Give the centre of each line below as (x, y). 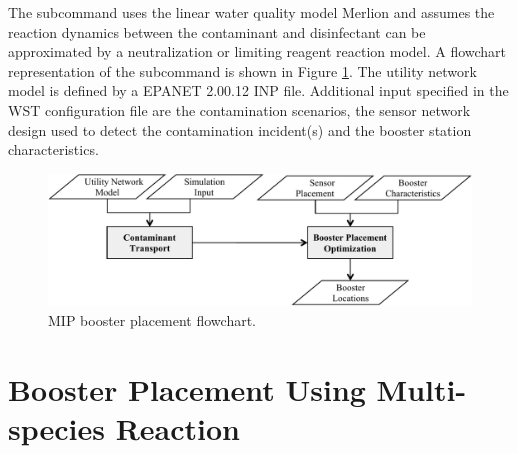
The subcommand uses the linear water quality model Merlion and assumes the (251, 12)
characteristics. (53, 149)
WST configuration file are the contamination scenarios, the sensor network (239, 109)
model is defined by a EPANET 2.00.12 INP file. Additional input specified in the (258, 90)
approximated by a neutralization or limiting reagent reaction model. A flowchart (257, 51)
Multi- (421, 388)
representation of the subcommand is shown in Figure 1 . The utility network (242, 70)
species (56, 427)
